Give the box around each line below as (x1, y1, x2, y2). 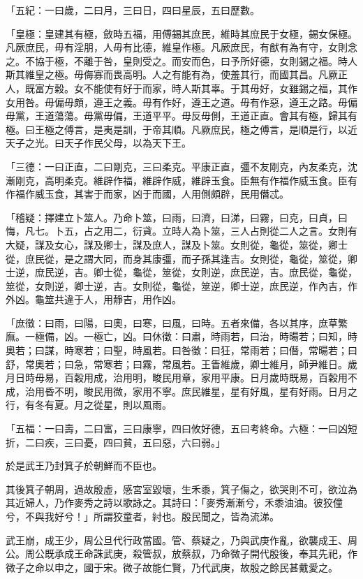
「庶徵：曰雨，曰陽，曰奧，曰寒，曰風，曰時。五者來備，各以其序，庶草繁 (6, 315, 348, 330)
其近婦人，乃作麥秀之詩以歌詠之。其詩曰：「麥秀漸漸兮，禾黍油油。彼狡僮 (6, 495, 343, 510)
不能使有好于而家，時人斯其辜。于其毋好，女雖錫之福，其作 (83, 80, 357, 95)
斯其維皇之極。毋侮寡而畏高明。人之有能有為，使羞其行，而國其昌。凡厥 (6, 67, 338, 82)
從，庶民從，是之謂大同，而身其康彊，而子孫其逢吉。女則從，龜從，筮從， (6, 251, 348, 265)
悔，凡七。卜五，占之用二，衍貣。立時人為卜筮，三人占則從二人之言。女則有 (6, 223, 357, 238)
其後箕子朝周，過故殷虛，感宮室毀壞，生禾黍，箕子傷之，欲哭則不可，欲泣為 (6, 481, 357, 496)
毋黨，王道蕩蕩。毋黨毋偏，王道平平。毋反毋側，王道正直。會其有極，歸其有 (6, 108, 357, 123)
